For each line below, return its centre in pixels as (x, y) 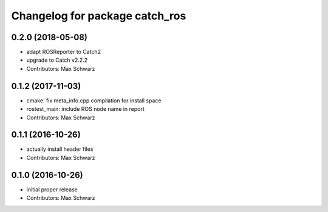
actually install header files (60, 149)
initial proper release (52, 189)
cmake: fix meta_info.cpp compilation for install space (94, 101)
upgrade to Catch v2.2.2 (57, 60)
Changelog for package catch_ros (99, 16)
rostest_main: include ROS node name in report (86, 109)
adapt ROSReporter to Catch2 (64, 52)
